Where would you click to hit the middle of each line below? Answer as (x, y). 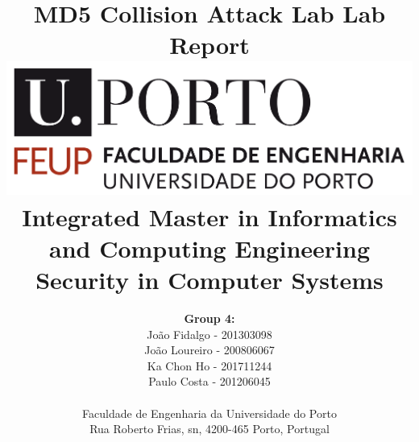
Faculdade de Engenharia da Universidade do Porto (209, 413)
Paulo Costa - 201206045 (209, 381)
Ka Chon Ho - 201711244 (209, 365)
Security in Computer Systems (209, 280)
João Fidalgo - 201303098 (209, 334)
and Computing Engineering (209, 248)
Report (209, 45)
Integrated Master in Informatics (209, 216)
